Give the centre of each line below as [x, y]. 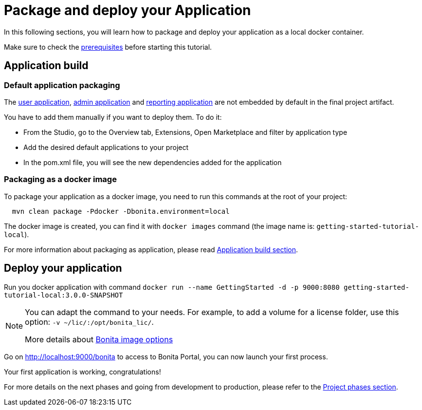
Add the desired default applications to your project [106, 147]
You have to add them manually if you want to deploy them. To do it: [113, 117]
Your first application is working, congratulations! [83, 372]
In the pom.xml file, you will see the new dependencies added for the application [153, 162]
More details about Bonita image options [99, 339]
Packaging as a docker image [60, 179]
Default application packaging [62, 85]
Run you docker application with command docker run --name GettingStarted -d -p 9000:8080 [172, 287]
